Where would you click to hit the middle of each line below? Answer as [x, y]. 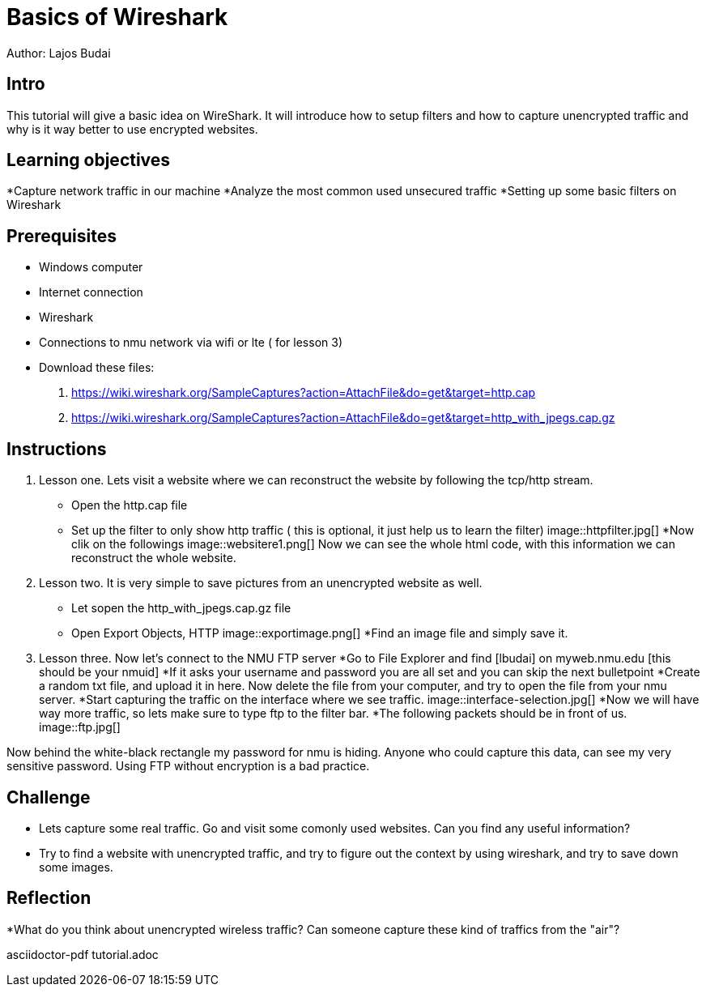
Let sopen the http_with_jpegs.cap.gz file [181, 608]
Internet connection [91, 292]
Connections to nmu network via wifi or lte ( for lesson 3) [191, 343]
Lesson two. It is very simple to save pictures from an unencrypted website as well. [261, 583]
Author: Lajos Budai [59, 53]
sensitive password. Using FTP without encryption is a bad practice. [188, 766]
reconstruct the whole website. [154, 558]
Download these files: [97, 368]
